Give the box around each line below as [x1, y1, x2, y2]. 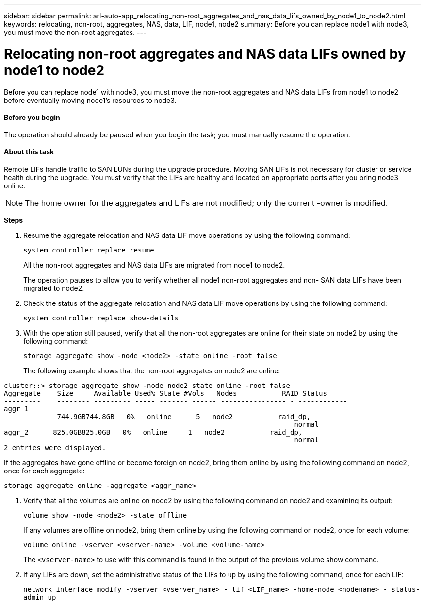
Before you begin [4, 113, 60, 122]
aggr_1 [4, 404, 29, 413]
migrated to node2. [23, 284, 84, 292]
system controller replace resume [23, 246, 154, 254]
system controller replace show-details [23, 314, 179, 322]
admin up [23, 593, 56, 601]
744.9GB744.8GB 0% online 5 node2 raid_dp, [57, 412, 311, 420]
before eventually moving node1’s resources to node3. [4, 96, 177, 104]
